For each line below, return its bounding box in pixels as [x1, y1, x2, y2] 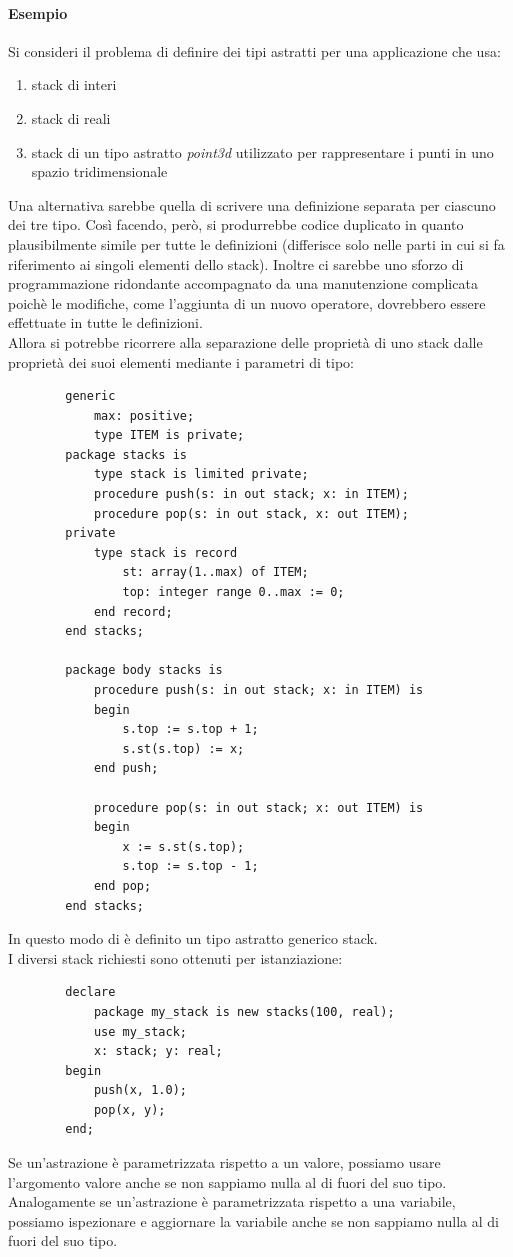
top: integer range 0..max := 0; [122, 585, 345, 600]
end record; [93, 604, 173, 619]
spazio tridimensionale [31, 161, 168, 182]
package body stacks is [65, 663, 223, 678]
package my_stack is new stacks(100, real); [93, 1004, 395, 1019]
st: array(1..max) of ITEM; [122, 565, 309, 580]
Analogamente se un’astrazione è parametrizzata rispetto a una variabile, [8, 1191, 456, 1212]
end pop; [93, 878, 152, 893]
